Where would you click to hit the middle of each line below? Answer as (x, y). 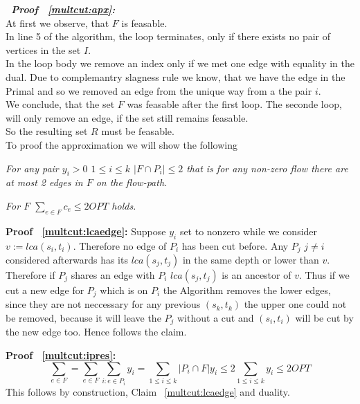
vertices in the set (43, 49)
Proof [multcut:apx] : (63, 9)
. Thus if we (324, 274)
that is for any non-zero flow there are (267, 168)
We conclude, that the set (60, 104)
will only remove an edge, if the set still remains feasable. (127, 117)
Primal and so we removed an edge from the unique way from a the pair (159, 90)
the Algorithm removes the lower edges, (247, 290)
